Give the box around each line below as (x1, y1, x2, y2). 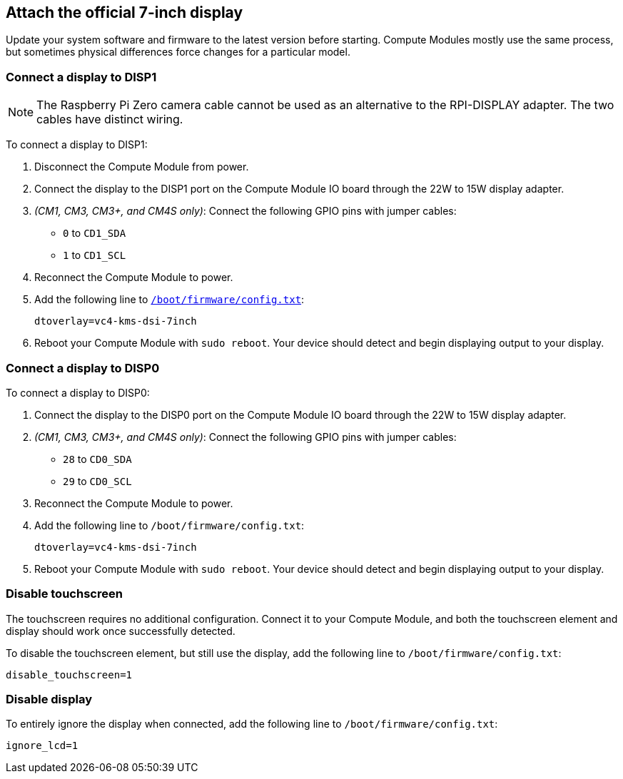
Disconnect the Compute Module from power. (34, 161, 249, 173)
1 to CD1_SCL (63, 249, 126, 262)
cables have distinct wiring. (36, 112, 183, 127)
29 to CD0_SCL (63, 474, 132, 487)
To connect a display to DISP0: (6, 386, 150, 399)
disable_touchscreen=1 (6, 668, 133, 681)
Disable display (6, 692, 92, 707)
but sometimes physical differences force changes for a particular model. (6, 46, 350, 58)
